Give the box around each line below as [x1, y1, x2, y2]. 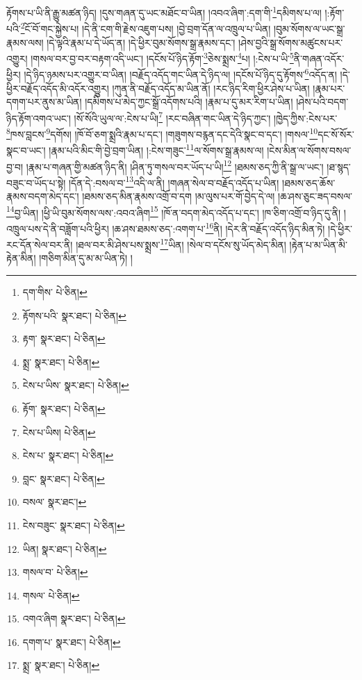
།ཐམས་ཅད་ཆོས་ [282, 175, 336, 190]
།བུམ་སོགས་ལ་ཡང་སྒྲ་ [274, 21, 345, 35]
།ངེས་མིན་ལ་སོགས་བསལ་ [267, 142, 352, 157]
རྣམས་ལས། [6, 35, 44, 49]
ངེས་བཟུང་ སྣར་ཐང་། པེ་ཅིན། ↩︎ [22, 517, 125, 532]
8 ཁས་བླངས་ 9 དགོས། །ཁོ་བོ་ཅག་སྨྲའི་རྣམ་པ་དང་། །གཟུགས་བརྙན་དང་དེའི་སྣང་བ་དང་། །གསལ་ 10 [6, 125, 318, 141]
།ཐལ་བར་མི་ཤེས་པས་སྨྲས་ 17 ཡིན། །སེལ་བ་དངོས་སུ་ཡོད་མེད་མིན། [76, 235, 286, 251]
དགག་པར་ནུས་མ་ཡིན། [6, 94, 82, 109]
